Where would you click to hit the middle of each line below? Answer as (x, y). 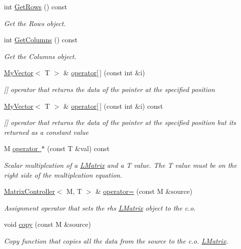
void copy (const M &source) (48, 224)
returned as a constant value (46, 132)
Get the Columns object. (40, 56)
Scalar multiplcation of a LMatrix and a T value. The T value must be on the (120, 165)
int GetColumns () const (41, 40)
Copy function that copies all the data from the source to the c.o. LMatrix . (116, 240)
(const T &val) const (78, 148)
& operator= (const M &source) (144, 191)
